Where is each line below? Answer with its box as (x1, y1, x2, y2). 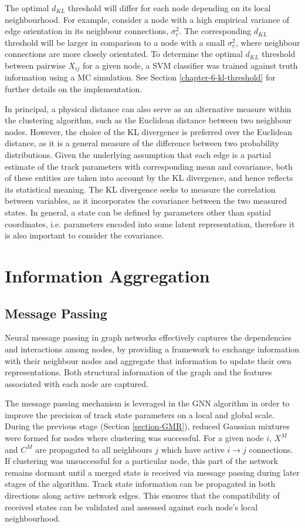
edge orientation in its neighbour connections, (5, 25, 169, 37)
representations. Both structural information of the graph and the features (5, 366, 272, 378)
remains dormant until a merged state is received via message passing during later (5, 466, 300, 478)
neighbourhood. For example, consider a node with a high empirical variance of (5, 13, 290, 25)
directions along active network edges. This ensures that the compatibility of (5, 489, 280, 502)
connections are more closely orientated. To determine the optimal (5, 48, 243, 60)
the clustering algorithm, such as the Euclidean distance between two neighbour (5, 114, 292, 126)
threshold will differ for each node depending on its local (67, 2, 271, 14)
